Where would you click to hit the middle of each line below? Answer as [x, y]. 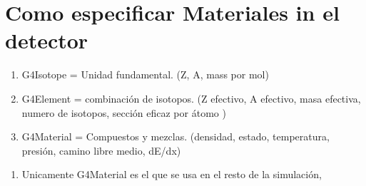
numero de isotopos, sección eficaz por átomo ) [124, 112]
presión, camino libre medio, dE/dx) [101, 150]
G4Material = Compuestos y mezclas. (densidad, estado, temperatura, [176, 136]
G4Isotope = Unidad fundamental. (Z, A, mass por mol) [145, 74]
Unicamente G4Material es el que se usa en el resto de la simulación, [172, 174]
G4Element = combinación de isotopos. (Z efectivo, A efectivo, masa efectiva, [191, 98]
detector [47, 40]
